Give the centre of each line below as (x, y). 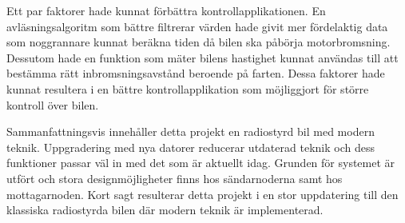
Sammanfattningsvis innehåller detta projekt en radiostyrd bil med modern (191, 131)
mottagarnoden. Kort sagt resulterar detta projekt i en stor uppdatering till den (202, 194)
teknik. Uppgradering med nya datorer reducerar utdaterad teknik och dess (191, 147)
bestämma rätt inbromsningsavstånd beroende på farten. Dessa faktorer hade (196, 73)
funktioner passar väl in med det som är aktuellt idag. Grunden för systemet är (201, 163)
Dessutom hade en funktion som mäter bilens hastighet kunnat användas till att (202, 57)
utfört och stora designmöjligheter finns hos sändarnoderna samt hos (175, 178)
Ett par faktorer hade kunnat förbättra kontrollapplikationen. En (166, 10)
